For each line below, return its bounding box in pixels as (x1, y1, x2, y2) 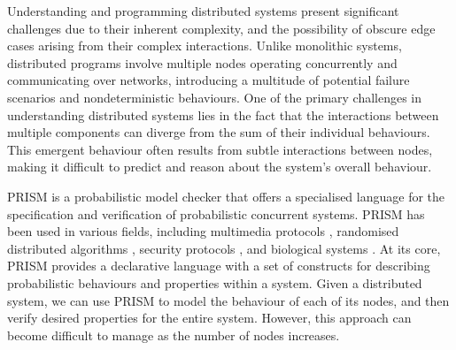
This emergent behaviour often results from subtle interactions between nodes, (7, 140, 433, 158)
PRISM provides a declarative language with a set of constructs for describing (7, 256, 430, 275)
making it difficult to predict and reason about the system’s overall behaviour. (7, 157, 432, 176)
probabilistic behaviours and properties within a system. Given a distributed (7, 273, 422, 292)
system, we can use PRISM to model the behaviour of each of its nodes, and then (7, 291, 450, 309)
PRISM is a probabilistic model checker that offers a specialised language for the (7, 186, 445, 205)
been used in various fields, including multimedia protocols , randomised (7, 222, 399, 240)
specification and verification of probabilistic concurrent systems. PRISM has (7, 204, 425, 223)
